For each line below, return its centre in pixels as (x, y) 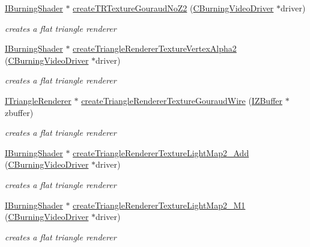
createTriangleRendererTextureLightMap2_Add (161, 152)
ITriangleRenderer (38, 100)
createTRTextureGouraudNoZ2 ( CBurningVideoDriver (173, 8)
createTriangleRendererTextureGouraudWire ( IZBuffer (182, 100)
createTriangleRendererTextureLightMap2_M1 (159, 205)
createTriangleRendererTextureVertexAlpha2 (155, 48)
